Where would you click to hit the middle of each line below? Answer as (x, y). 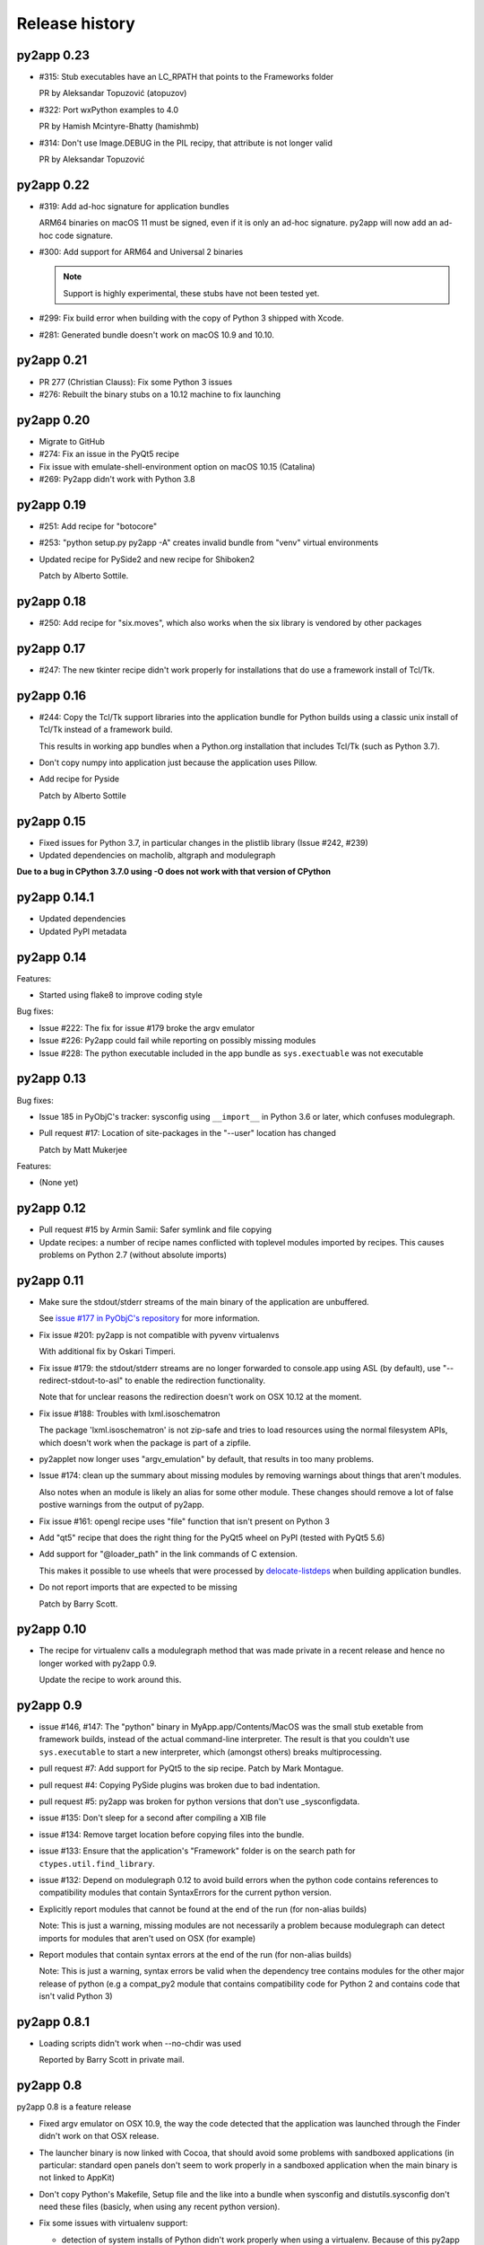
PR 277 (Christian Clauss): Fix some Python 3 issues (136, 382)
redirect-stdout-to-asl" (81, 1381)
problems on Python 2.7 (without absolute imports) (133, 1255)
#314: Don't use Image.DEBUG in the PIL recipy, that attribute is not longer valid (186, 143)
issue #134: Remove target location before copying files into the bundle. (172, 1834)
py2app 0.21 (52, 361)
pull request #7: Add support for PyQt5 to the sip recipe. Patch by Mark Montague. (191, 1768)
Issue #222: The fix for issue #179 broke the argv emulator (147, 1027)
